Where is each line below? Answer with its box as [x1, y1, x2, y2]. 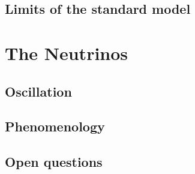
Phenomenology [5, 117, 105, 136]
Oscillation [5, 82, 72, 100]
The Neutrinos [5, 40, 128, 65]
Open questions [5, 152, 103, 171]
